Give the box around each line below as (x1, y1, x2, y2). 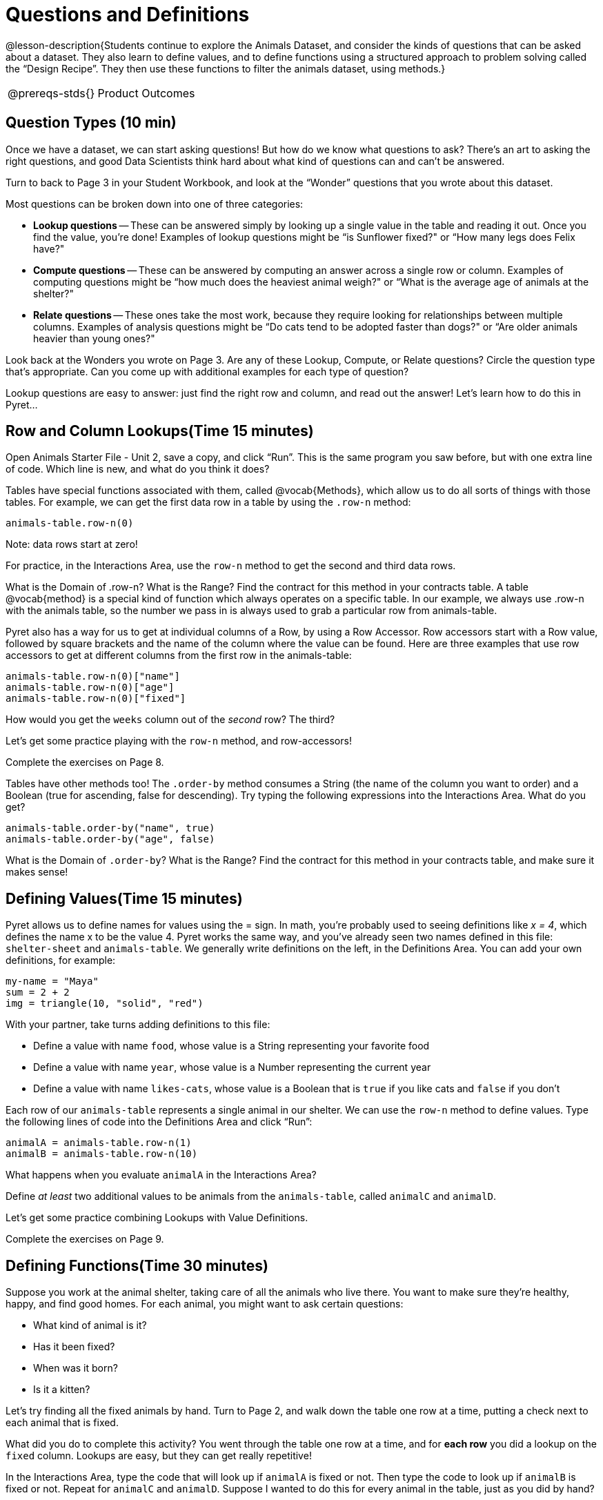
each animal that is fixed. (6, 1417, 119, 1429)
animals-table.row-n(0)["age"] (6, 682, 175, 693)
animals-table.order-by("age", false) (6, 833, 215, 845)
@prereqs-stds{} (8, 86, 95, 100)
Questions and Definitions (6, 3, 250, 26)
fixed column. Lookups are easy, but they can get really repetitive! (6, 1450, 312, 1462)
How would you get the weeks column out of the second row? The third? (6, 713, 335, 726)
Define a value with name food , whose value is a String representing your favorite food (33, 1040, 430, 1052)
